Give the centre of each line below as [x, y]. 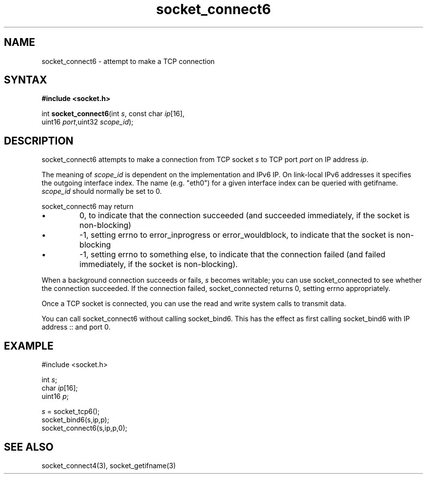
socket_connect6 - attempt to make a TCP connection [128, 61]
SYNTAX [26, 80]
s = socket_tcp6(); [71, 412]
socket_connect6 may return [87, 207]
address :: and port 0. [76, 327]
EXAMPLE [29, 346]
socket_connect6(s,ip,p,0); [84, 428]
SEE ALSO [29, 447]
